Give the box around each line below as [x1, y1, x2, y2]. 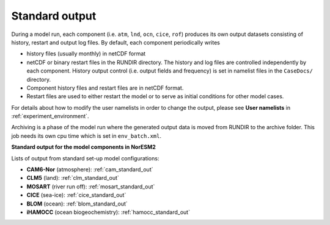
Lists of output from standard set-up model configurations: [11, 154, 159, 162]
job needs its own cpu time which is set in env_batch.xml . [11, 132, 162, 140]
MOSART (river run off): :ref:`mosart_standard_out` [26, 183, 155, 190]
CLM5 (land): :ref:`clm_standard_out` [26, 174, 119, 182]
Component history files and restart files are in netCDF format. [26, 84, 184, 91]
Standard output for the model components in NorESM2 [11, 143, 156, 151]
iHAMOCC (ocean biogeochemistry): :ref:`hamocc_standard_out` [26, 208, 191, 216]
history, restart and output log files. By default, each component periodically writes [11, 38, 220, 46]
